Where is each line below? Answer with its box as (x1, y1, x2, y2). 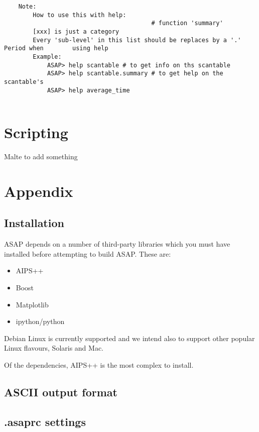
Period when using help (4, 45, 108, 52)
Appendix (4, 180, 73, 201)
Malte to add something (4, 151, 78, 161)
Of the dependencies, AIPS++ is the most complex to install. (4, 359, 194, 370)
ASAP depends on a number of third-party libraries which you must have (4, 239, 230, 249)
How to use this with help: (33, 11, 126, 19)
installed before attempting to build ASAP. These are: (4, 248, 171, 259)
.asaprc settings (4, 413, 86, 429)
